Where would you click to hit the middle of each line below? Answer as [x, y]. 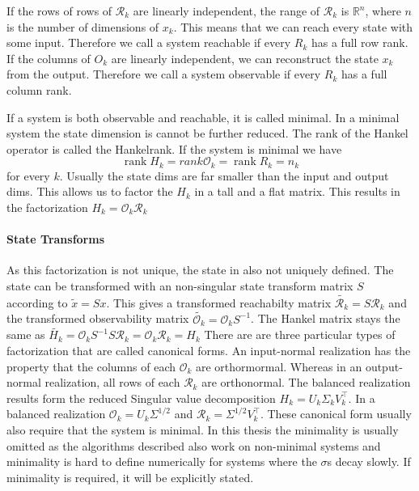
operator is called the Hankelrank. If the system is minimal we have [174, 148]
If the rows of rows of [59, 11]
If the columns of [49, 58]
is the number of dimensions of [83, 26]
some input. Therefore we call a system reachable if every [149, 42]
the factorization [47, 207]
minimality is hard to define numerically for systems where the [162, 461]
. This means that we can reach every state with [293, 26]
